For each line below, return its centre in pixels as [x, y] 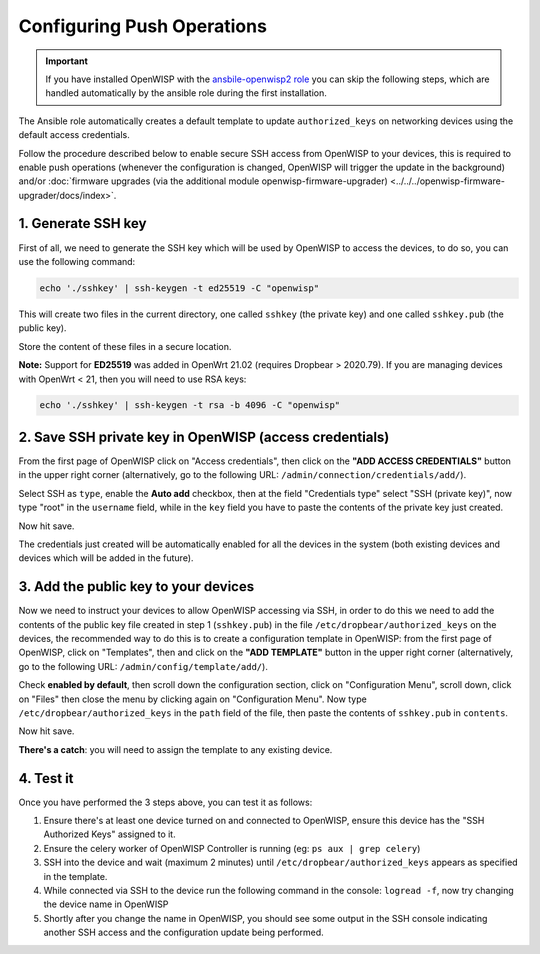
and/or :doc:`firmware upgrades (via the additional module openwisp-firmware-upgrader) [203, 181]
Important [67, 61]
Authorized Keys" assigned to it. [109, 834]
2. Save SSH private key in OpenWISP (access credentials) [204, 436]
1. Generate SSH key [82, 223]
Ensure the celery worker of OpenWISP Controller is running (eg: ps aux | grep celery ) [232, 848]
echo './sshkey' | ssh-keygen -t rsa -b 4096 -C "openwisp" [190, 405]
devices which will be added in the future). [106, 558]
